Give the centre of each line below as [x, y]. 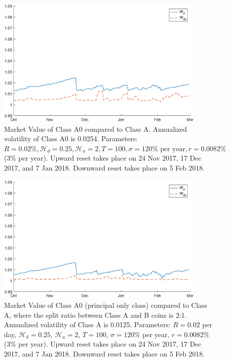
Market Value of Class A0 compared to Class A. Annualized [96, 129]
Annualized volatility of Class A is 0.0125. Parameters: [87, 324]
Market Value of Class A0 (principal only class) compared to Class [106, 305]
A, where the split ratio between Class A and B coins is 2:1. [95, 315]
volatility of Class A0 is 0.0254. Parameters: [71, 138]
